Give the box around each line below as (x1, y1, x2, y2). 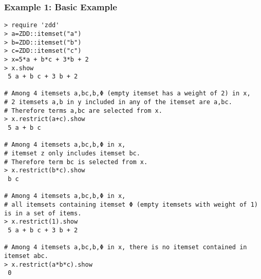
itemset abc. (4, 252, 48, 260)
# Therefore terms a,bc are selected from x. (4, 107, 162, 114)
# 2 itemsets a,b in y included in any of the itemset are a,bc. (4, 98, 232, 106)
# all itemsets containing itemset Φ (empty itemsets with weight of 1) (4, 201, 258, 208)
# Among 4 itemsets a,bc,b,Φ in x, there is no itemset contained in (4, 244, 247, 251)
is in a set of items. (4, 209, 82, 217)
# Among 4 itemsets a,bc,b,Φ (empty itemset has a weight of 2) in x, (4, 90, 251, 97)
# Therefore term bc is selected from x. (4, 158, 148, 166)
